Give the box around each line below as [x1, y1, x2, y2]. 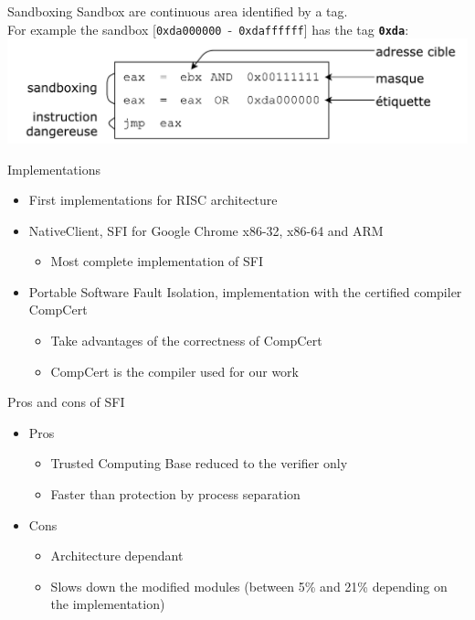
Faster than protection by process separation [50, 485, 301, 504]
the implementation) [50, 594, 165, 614]
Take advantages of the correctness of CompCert [50, 331, 322, 350]
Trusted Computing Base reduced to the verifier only [50, 454, 348, 473]
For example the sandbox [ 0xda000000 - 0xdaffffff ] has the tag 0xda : [7, 19, 409, 38]
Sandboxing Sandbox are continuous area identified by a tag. [7, 2, 348, 20]
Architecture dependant [50, 546, 184, 565]
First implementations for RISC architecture [28, 190, 278, 209]
